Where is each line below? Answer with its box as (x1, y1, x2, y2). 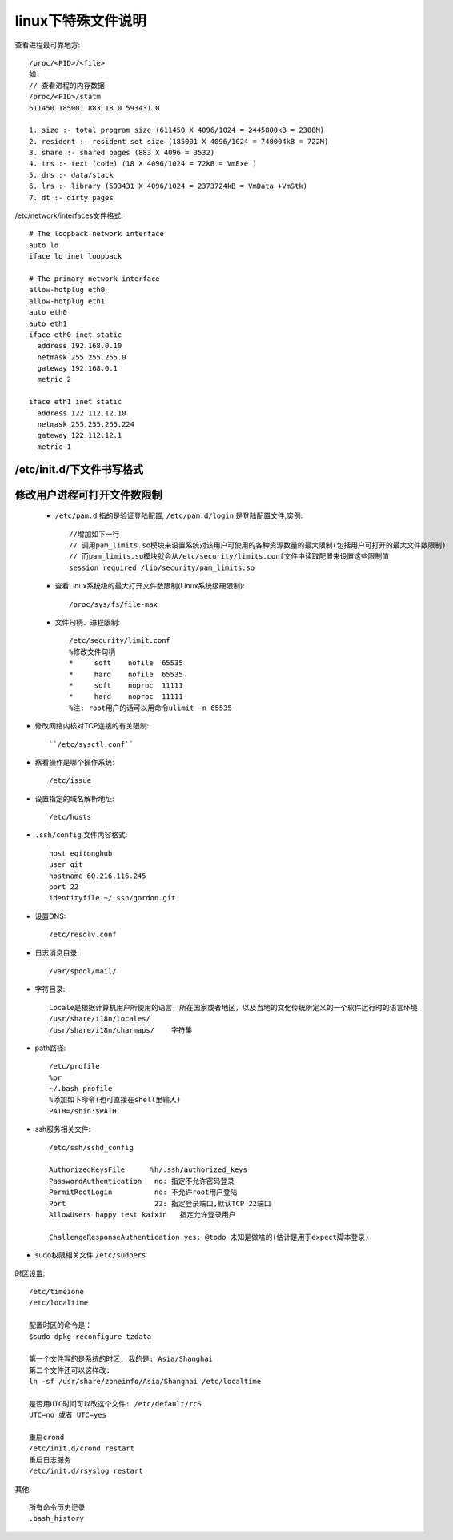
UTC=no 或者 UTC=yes (29, 1410, 107, 1420)
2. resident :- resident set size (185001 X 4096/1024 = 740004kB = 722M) (29, 137, 329, 146)
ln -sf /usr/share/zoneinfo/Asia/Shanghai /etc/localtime (29, 1377, 262, 1386)
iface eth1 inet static (29, 397, 122, 407)
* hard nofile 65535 (69, 669, 183, 679)
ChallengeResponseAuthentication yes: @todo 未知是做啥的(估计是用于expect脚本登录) (49, 1233, 370, 1241)
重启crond (29, 1433, 65, 1442)
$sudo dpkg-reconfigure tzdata (29, 1332, 152, 1341)
